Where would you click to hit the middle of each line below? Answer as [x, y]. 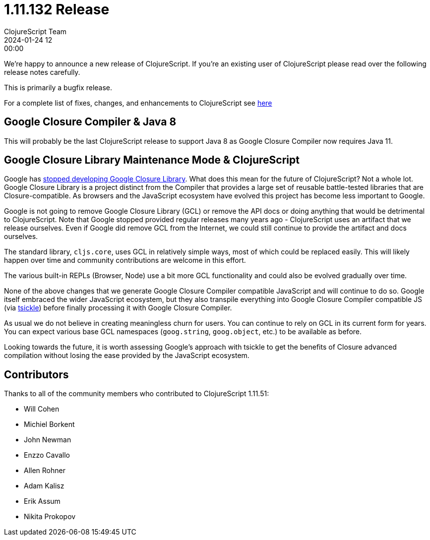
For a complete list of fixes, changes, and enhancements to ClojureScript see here [138, 103]
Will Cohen [42, 409]
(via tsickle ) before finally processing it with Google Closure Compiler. [118, 308]
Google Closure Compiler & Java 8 [90, 122]
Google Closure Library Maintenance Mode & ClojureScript [152, 160]
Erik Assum [42, 501]
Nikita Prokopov [50, 517]
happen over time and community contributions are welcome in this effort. [125, 260]
